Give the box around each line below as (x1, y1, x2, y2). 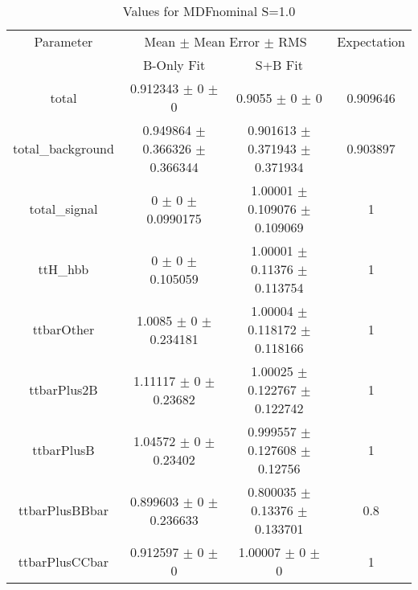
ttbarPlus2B (29, 380, 98, 399)
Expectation (337, 32, 405, 51)
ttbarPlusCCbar (18, 551, 109, 571)
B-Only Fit (142, 55, 206, 74)
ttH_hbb (38, 260, 89, 278)
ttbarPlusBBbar (18, 501, 109, 519)
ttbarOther (32, 320, 95, 338)
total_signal (29, 199, 98, 218)
